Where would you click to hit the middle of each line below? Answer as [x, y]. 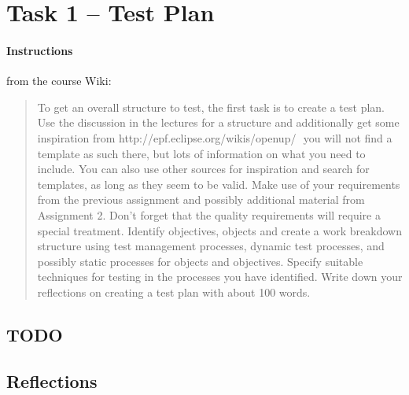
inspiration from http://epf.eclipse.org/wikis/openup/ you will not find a [215, 137]
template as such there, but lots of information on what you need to [201, 153]
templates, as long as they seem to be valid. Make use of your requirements [219, 184]
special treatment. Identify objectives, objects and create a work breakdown [219, 230]
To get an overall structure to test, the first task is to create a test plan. [211, 107]
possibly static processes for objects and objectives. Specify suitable [200, 261]
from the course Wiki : [59, 81]
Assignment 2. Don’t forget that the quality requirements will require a [209, 214]
